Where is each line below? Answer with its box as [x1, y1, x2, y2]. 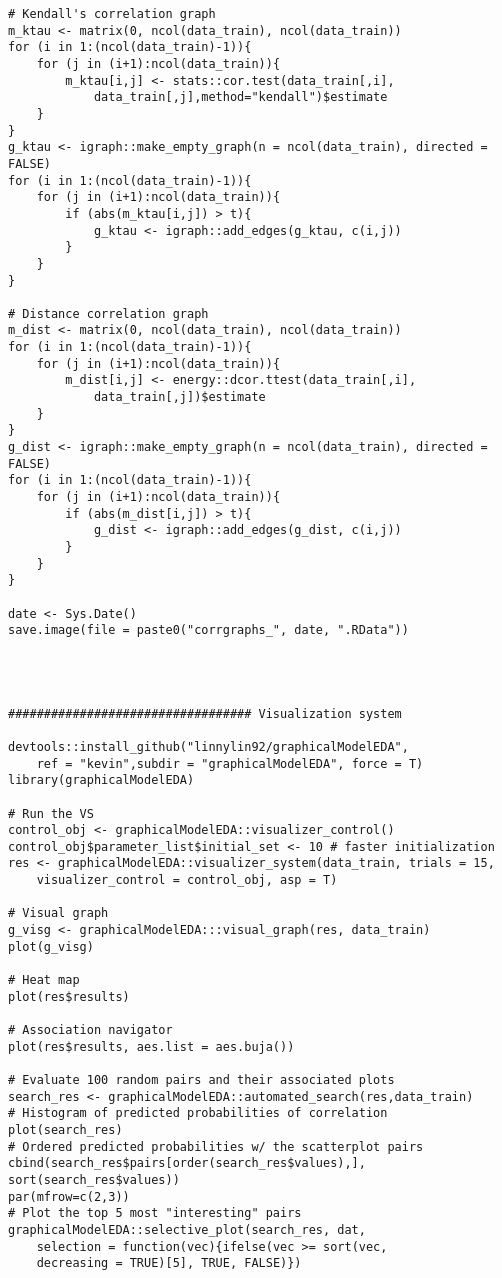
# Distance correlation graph [8, 306, 209, 321]
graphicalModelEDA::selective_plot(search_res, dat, [8, 1222, 366, 1237]
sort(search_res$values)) [8, 1172, 180, 1187]
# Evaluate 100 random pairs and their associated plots [8, 1073, 395, 1087]
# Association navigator [8, 1023, 173, 1038]
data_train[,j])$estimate [93, 390, 266, 405]
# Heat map [8, 973, 80, 988]
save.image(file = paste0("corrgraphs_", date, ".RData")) [8, 623, 409, 638]
